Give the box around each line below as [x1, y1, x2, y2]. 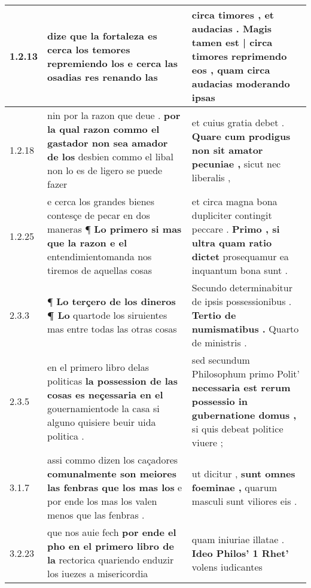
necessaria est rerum [191, 380, 291, 394]
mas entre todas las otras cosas [47, 322, 177, 336]
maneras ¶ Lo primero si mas [47, 222, 182, 236]
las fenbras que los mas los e [47, 480, 182, 494]
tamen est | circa [191, 35, 273, 49]
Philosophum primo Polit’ [191, 367, 300, 380]
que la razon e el [47, 236, 127, 249]
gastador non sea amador [47, 136, 168, 150]
